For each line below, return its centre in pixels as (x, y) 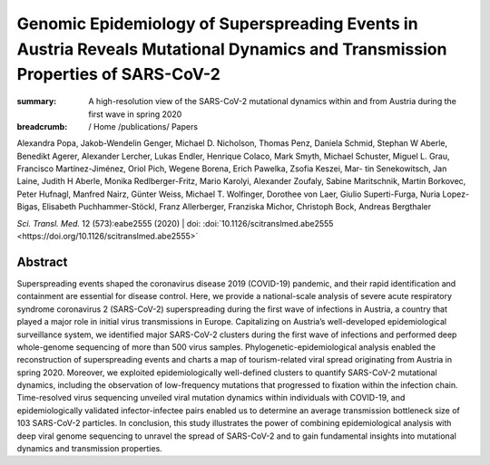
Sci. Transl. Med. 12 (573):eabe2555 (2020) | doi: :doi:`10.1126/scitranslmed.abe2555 (175, 223)
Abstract (42, 262)
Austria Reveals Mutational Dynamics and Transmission (232, 49)
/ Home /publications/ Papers (143, 126)
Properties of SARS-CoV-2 (119, 75)
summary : (37, 102)
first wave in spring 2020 (135, 114)
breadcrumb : (42, 126)
